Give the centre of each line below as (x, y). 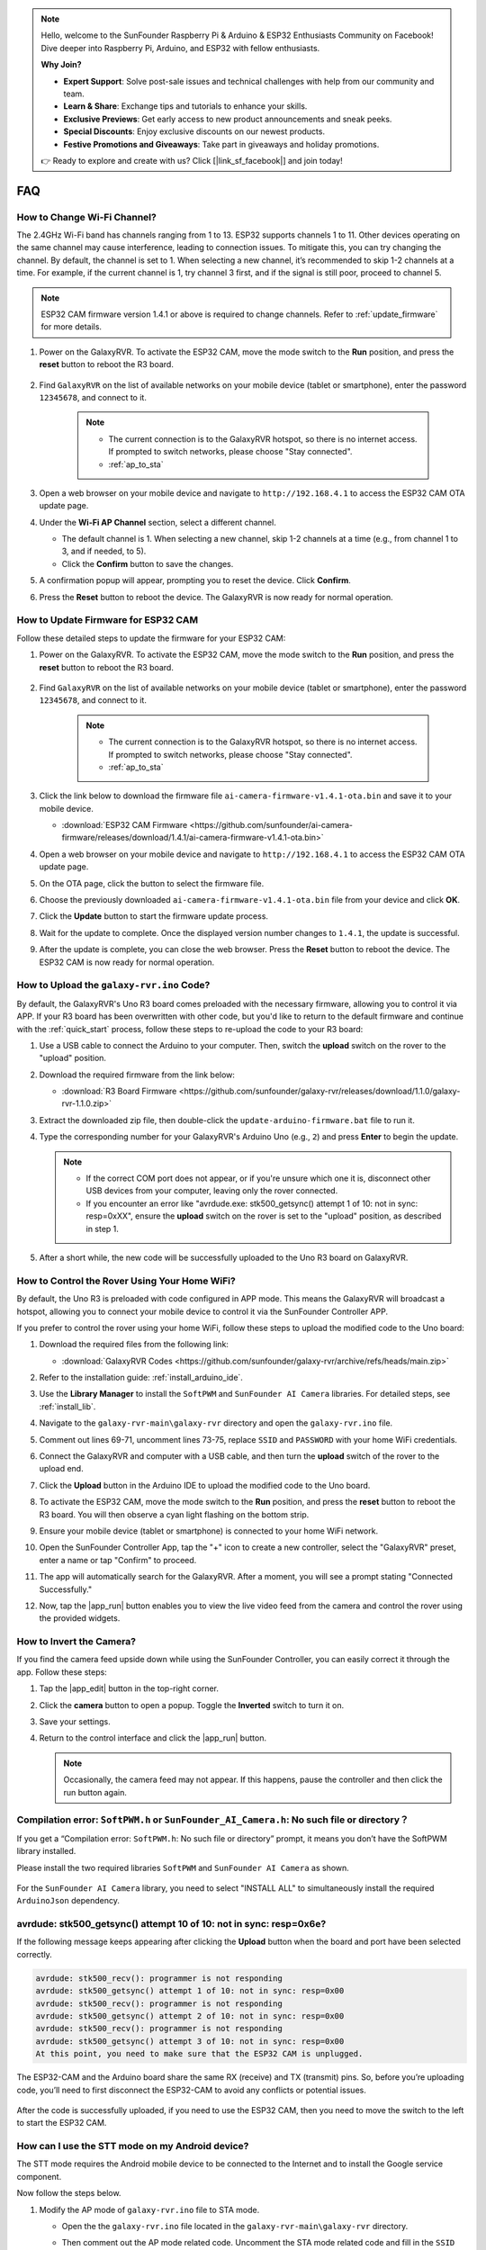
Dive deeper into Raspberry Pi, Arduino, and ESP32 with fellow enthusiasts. (180, 48)
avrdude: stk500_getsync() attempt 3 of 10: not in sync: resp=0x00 (190, 2041)
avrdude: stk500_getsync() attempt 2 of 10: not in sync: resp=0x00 (190, 2016)
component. (39, 2176)
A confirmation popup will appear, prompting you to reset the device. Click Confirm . (195, 580)
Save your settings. (75, 1722)
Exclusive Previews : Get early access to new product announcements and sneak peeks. (228, 119)
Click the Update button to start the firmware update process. (154, 916)
